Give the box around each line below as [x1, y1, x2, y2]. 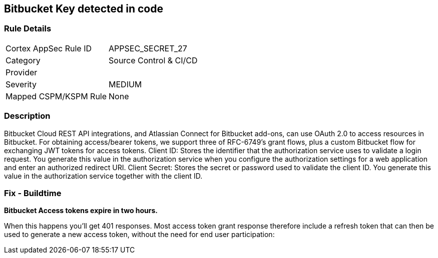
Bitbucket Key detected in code [4, 2, 163, 15]
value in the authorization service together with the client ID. [4, 171, 203, 180]
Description [4, 111, 51, 121]
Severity [6, 79, 37, 89]
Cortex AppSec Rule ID [6, 43, 92, 53]
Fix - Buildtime [4, 188, 62, 198]
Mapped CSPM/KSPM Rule [6, 91, 107, 101]
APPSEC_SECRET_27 [109, 43, 187, 53]
